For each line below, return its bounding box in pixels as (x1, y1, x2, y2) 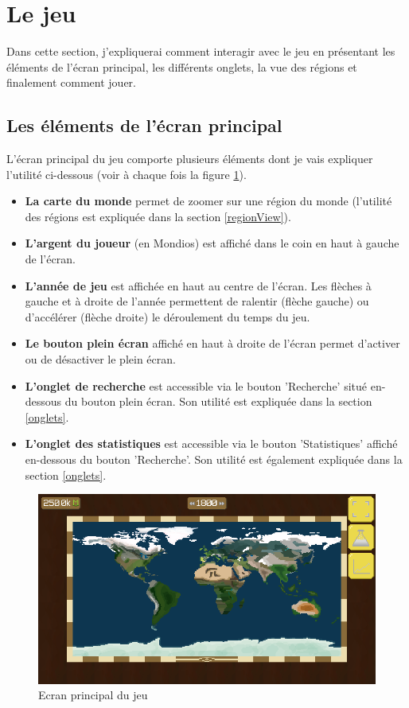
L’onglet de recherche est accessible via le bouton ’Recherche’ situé (25, 377, 368, 394)
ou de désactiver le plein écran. (25, 351, 176, 368)
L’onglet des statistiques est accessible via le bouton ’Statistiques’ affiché (25, 435, 398, 452)
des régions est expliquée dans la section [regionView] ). (25, 208, 291, 224)
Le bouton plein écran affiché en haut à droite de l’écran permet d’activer (25, 335, 400, 352)
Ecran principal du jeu (38, 687, 148, 703)
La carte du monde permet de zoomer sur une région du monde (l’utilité (25, 193, 392, 209)
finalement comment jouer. (6, 74, 136, 91)
